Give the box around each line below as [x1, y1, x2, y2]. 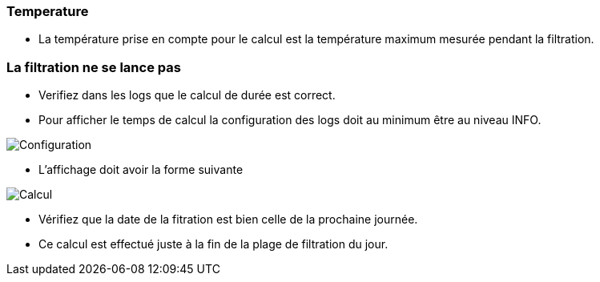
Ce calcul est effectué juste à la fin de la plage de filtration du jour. [38, 237, 389, 252]
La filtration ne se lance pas [6, 58, 181, 75]
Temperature [6, 3, 89, 19]
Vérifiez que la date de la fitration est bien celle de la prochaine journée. [38, 212, 418, 227]
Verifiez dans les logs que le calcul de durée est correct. [38, 88, 336, 103]
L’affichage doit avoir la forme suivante [38, 163, 244, 177]
